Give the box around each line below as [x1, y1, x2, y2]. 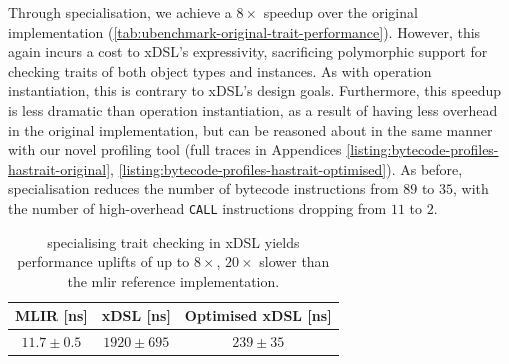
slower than [259, 251, 330, 272]
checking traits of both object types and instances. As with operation [8, 60, 432, 81]
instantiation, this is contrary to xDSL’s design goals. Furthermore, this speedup [8, 80, 501, 101]
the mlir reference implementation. [67, 270, 280, 291]
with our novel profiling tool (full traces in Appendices [8, 139, 342, 160]
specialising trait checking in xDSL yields [47, 231, 300, 252]
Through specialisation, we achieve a [8, 2, 232, 22]
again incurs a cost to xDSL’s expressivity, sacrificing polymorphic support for [8, 41, 488, 62]
